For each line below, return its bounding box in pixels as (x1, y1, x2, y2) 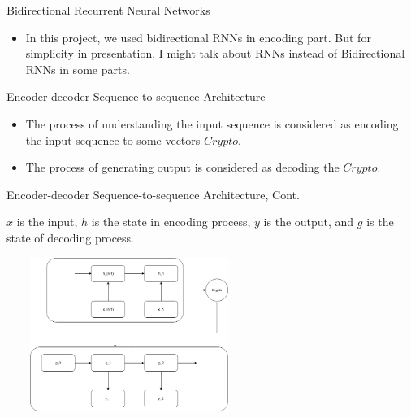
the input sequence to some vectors (25, 131, 201, 148)
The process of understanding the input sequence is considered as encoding (25, 115, 399, 132)
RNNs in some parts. (25, 60, 130, 77)
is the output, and (263, 213, 354, 230)
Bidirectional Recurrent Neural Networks (6, 2, 210, 18)
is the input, (16, 213, 78, 230)
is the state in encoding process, (91, 213, 251, 230)
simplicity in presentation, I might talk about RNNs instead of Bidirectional (25, 45, 405, 62)
